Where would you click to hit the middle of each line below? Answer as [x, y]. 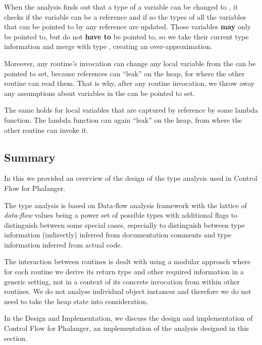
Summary [30, 157]
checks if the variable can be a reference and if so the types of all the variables [125, 16]
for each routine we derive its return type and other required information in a [124, 272]
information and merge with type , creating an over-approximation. [108, 46]
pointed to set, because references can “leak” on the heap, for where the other [124, 73]
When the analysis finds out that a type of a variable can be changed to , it [121, 7]
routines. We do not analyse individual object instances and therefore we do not [128, 291]
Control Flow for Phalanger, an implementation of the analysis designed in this [127, 328]
